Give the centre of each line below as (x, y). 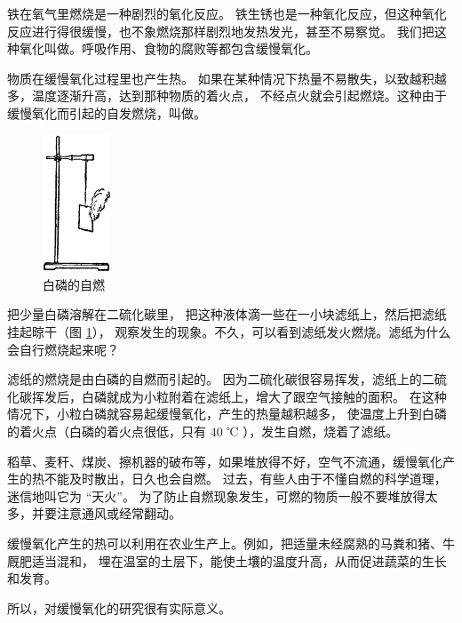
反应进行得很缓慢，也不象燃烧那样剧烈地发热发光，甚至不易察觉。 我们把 (221, 31)
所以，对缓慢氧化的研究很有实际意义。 (119, 607)
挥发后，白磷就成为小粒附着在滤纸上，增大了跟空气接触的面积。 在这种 (239, 396)
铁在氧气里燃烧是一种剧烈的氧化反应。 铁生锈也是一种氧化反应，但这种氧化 (227, 13)
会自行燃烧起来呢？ (63, 349)
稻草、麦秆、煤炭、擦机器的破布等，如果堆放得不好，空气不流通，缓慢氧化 (225, 461)
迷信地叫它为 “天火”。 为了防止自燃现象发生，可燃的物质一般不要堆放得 (216, 495)
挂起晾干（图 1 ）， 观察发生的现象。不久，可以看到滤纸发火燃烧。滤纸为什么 (229, 331)
